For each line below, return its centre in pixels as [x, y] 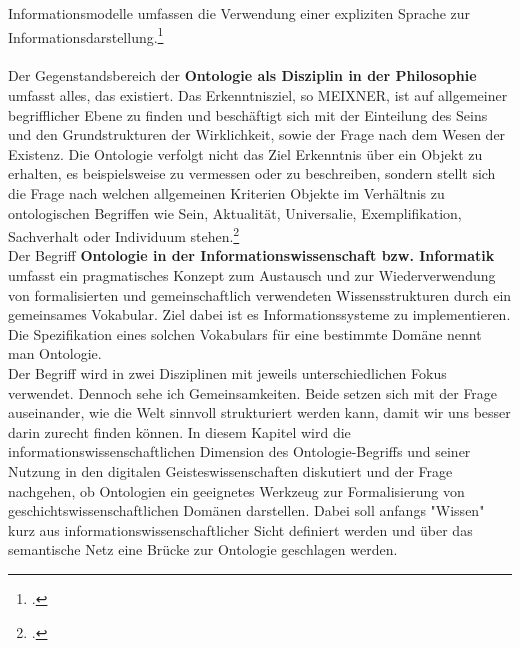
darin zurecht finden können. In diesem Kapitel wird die [179, 431]
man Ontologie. [55, 353]
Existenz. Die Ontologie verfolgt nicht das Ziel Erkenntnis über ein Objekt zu [245, 153]
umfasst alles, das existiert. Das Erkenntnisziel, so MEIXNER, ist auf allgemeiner [258, 95]
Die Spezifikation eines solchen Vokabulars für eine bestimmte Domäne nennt [245, 333]
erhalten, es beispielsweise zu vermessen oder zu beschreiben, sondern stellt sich [252, 173]
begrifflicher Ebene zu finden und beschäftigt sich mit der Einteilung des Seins [248, 114]
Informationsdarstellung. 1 [86, 35]
